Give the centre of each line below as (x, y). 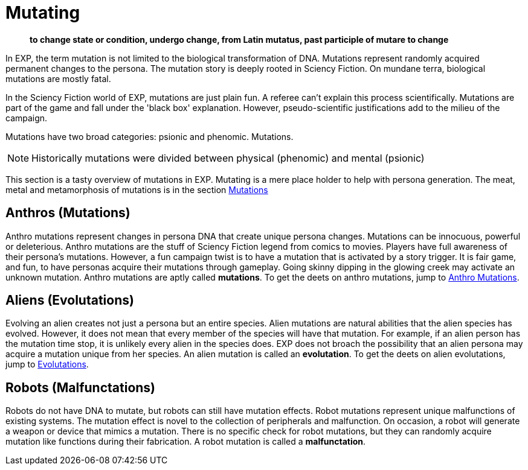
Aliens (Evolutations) (70, 300)
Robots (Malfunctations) (81, 387)
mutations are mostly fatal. (58, 78)
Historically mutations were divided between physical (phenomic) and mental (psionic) (228, 158)
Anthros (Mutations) (68, 213)
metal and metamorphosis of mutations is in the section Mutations (137, 189)
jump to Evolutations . (47, 364)
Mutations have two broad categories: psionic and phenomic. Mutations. (150, 136)
